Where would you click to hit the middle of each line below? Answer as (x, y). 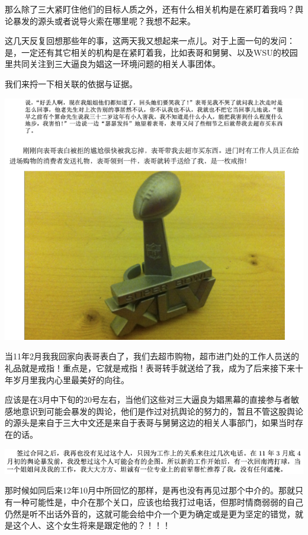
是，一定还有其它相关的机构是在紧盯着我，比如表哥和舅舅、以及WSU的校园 (151, 52)
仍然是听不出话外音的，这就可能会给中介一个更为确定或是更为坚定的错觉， (150, 513)
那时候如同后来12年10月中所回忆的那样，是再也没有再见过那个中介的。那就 (150, 490)
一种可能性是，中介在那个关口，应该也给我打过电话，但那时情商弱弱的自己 (158, 502)
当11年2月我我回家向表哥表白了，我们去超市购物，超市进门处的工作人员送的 (152, 356)
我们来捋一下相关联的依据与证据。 (71, 83)
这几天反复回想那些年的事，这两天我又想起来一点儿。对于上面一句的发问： (150, 41)
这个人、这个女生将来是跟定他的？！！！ (92, 525)
